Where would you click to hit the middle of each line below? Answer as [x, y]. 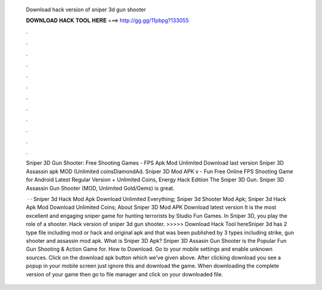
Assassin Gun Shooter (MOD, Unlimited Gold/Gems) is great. [100, 188]
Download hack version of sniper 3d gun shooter [86, 10]
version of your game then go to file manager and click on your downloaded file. [125, 274]
